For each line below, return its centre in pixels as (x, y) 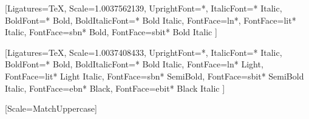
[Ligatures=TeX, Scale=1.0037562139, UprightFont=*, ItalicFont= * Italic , (144, 8)
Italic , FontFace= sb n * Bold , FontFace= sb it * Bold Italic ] (111, 32)
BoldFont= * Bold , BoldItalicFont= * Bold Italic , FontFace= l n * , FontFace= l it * (151, 20)
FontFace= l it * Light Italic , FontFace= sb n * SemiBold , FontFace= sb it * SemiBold (154, 76)
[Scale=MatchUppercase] (51, 108)
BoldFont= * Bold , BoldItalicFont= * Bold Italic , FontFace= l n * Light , (134, 64)
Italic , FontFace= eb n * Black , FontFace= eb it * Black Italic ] (115, 88)
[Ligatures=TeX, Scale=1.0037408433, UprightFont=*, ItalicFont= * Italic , (144, 52)
